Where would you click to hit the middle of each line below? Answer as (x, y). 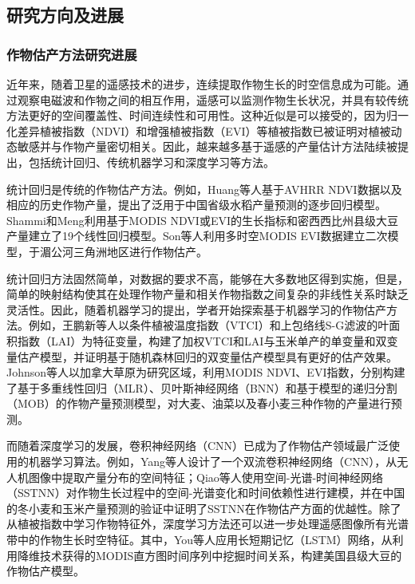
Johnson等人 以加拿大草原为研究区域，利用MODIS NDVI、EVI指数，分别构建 (206, 372)
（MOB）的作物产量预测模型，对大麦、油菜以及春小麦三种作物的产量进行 (199, 403)
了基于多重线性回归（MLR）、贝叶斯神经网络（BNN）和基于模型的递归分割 (202, 387)
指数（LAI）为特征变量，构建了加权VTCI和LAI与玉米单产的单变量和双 (202, 340)
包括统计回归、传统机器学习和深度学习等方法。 (151, 162)
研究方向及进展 (65, 15)
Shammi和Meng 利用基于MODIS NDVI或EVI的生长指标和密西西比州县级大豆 (202, 220)
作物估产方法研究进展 (72, 54)
